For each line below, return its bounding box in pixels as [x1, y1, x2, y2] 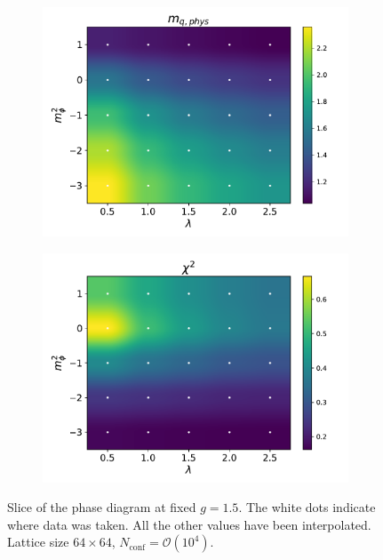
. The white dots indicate [238, 498, 376, 516]
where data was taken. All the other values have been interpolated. [7, 515, 371, 533]
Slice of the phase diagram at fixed [7, 498, 196, 516]
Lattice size [7, 532, 69, 551]
